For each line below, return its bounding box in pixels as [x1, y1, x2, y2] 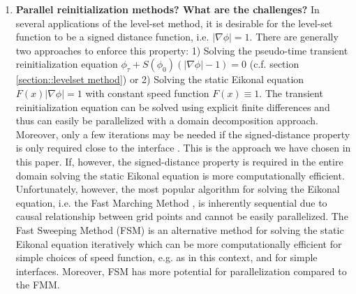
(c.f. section [249, 57, 299, 71]
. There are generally [249, 29, 339, 44]
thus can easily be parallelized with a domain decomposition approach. [15, 113, 318, 128]
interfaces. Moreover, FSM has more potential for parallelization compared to [15, 263, 347, 278]
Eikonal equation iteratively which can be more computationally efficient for [15, 236, 342, 251]
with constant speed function [85, 85, 209, 100]
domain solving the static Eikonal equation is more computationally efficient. [15, 168, 345, 182]
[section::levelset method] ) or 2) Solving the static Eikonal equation [15, 72, 304, 87]
